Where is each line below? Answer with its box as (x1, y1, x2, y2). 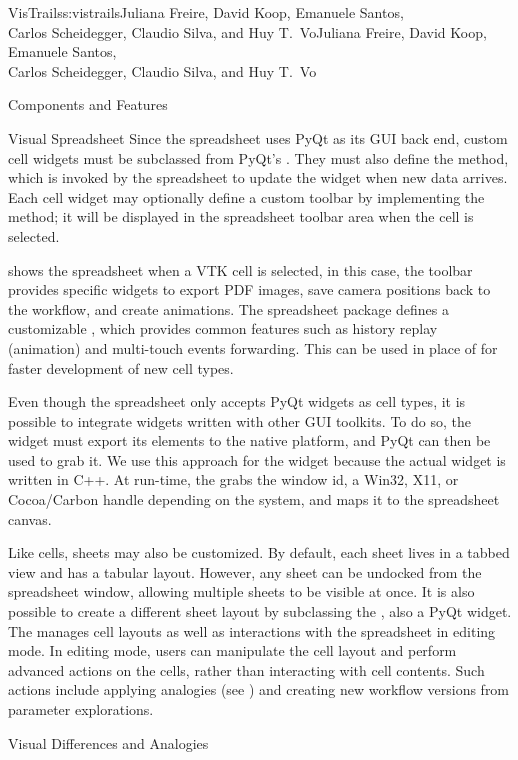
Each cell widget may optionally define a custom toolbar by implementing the (8, 186, 485, 207)
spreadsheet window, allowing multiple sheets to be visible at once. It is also (8, 581, 475, 602)
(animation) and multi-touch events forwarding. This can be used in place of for (8, 337, 498, 358)
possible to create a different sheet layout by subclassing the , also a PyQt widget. (8, 601, 512, 622)
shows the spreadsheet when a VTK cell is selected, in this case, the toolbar (8, 259, 473, 280)
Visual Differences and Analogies (8, 732, 209, 753)
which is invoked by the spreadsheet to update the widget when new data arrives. (8, 167, 508, 188)
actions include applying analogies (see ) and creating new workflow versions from (8, 679, 510, 700)
